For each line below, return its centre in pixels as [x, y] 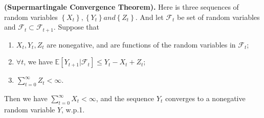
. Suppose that [76, 27]
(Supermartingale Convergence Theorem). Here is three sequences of [122, 7]
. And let [149, 17]
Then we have [26, 98]
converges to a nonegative [205, 98]
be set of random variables [218, 17]
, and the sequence [125, 98]
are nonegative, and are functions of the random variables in [141, 44]
